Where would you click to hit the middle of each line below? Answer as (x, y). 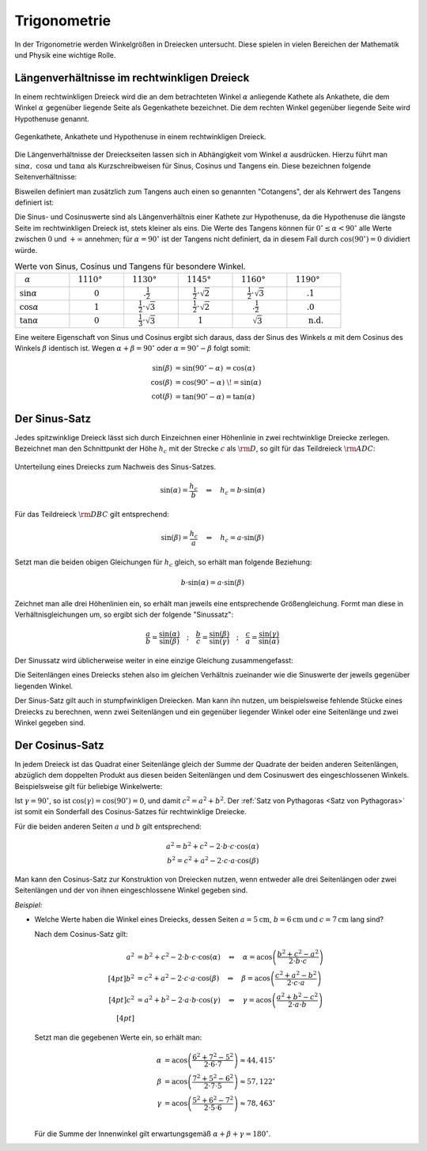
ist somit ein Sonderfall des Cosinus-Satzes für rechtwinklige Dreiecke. (130, 812)
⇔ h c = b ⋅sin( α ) (235, 491)
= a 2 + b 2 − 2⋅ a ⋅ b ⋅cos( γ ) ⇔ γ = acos (204, 999)
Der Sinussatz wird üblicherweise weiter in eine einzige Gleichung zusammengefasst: (154, 660)
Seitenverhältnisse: (46, 177)
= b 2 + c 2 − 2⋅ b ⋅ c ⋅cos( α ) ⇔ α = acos (205, 956)
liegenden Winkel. (44, 686)
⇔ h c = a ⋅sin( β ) (235, 539)
